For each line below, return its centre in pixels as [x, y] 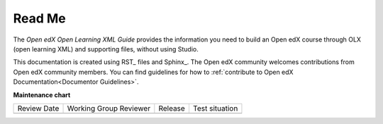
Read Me [40, 18]
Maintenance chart [42, 94]
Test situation [215, 108]
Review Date [38, 108]
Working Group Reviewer [109, 108]
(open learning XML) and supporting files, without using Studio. [106, 49]
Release [172, 108]
